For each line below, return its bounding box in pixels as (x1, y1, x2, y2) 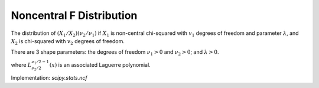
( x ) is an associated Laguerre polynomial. (49, 61, 151, 68)
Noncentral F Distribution (11, 9, 138, 22)
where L (11, 61, 32, 68)
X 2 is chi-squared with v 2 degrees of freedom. (11, 37, 125, 46)
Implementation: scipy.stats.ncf (11, 74, 88, 82)
